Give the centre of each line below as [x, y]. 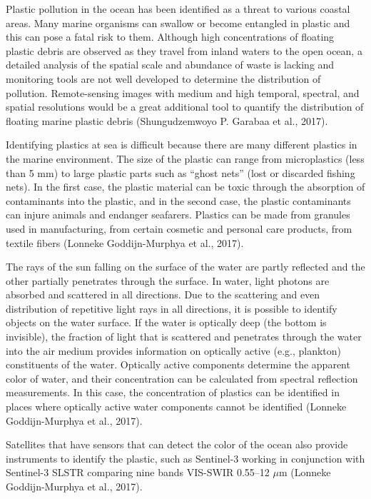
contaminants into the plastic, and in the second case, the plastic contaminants [178, 200]
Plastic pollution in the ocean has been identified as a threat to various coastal [178, 9]
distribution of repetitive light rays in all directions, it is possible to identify [172, 308]
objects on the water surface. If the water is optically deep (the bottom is [166, 322]
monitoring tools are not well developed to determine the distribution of [163, 78]
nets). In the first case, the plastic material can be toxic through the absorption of [185, 187]
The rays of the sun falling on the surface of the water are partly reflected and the [185, 267]
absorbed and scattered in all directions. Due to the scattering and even [163, 294]
